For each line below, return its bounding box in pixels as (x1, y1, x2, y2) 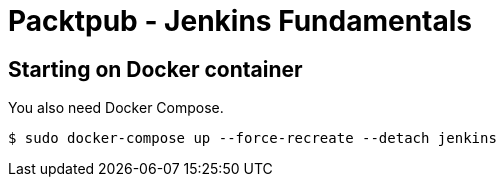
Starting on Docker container (8, 56, 303, 82)
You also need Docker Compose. (8, 99, 224, 117)
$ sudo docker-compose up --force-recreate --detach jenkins (8, 130, 497, 147)
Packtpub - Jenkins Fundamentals (8, 4, 472, 38)
